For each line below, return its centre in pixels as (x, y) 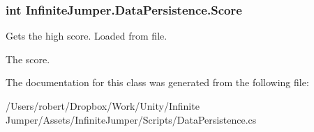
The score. (28, 59)
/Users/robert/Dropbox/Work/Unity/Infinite (103, 106)
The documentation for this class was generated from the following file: (157, 82)
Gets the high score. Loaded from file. (87, 36)
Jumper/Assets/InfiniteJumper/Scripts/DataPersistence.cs (131, 119)
